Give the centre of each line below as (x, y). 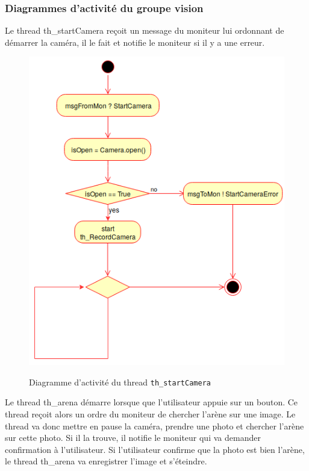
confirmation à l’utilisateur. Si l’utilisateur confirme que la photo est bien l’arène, (155, 449)
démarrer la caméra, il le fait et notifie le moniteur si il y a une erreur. (135, 42)
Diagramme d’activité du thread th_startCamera (120, 382)
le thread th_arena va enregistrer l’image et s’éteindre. (106, 461)
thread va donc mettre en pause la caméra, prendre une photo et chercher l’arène (154, 426)
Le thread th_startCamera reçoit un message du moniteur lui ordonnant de (145, 30)
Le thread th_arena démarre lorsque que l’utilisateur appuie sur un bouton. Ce (151, 402)
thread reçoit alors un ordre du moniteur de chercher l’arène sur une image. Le (150, 413)
